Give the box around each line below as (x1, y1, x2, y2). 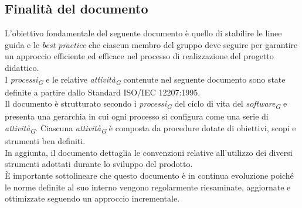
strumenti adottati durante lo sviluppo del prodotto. (5, 158, 193, 170)
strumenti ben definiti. (5, 135, 86, 147)
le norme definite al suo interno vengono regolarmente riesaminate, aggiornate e (5, 180, 291, 193)
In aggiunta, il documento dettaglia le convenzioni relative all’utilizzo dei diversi (5, 146, 293, 158)
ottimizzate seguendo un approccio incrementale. (5, 192, 180, 204)
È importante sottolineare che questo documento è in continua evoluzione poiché (5, 169, 294, 181)
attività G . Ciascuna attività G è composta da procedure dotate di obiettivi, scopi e (5, 122, 296, 135)
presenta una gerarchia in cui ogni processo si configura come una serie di (5, 110, 269, 122)
